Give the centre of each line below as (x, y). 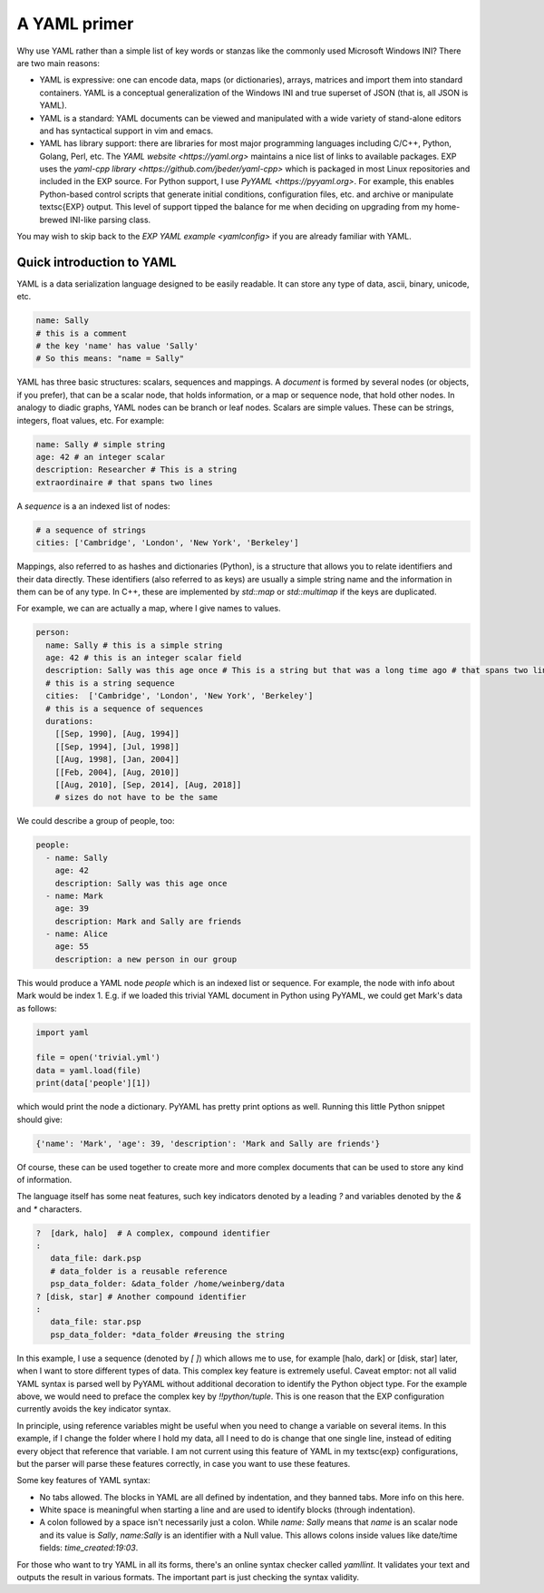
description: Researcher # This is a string (136, 470)
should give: (40, 1119)
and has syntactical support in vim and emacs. (126, 131)
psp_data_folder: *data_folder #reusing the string (167, 1334)
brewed (53, 220)
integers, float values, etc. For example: (91, 420)
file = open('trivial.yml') (98, 1058)
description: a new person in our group (146, 959)
